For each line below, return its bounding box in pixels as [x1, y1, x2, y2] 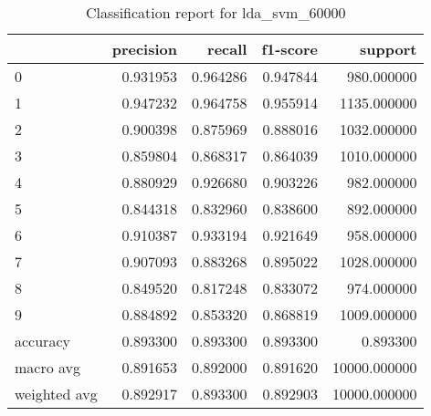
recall [207, 38, 247, 59]
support [360, 38, 417, 59]
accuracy [15, 330, 70, 351]
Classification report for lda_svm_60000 [86, 2, 346, 23]
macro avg [15, 357, 81, 378]
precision [111, 38, 177, 59]
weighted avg [15, 383, 98, 404]
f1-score [261, 38, 319, 59]
